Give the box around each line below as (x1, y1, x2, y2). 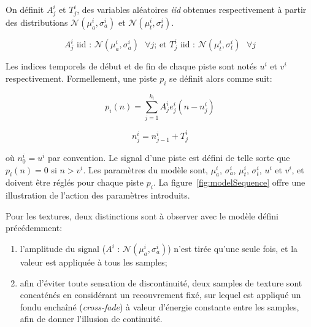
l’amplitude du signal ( (20, 242, 106, 255)
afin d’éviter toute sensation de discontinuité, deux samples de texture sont (20, 276, 302, 289)
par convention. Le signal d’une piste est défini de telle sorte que (48, 151, 290, 164)
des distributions (6, 15, 68, 28)
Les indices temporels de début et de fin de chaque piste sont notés (6, 60, 257, 73)
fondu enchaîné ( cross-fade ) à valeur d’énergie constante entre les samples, (20, 300, 299, 313)
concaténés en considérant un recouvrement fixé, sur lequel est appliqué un (20, 288, 301, 301)
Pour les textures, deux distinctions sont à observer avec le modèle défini (6, 209, 278, 222)
